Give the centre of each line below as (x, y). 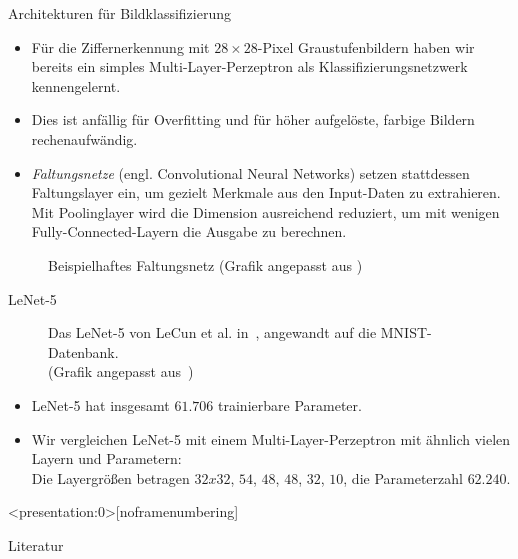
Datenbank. (83, 351)
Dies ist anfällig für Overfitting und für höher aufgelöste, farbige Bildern (253, 119)
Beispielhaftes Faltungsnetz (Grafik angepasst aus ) (205, 264)
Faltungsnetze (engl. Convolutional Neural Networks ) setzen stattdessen (250, 172)
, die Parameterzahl (403, 477)
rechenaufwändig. (84, 138)
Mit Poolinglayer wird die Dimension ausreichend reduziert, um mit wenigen (265, 211)
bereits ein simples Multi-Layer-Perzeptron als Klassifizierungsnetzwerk (249, 66)
